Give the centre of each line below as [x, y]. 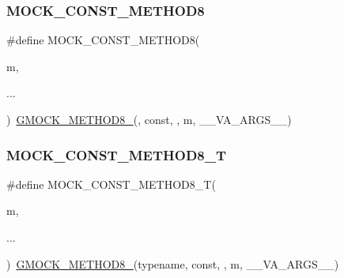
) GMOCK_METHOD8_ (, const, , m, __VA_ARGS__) [149, 119]
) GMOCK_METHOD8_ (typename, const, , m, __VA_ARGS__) [173, 263]
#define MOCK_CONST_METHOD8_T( [111, 184]
